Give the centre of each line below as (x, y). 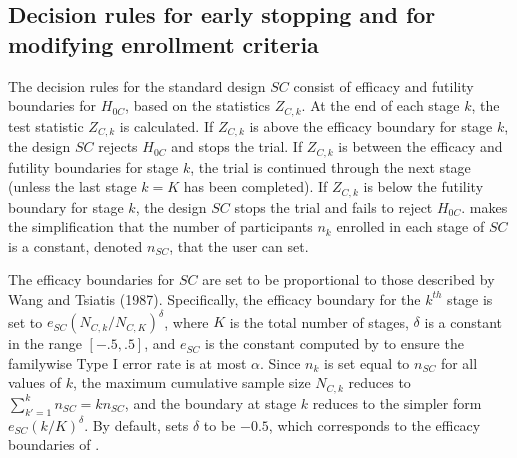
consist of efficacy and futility (383, 85)
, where (186, 321)
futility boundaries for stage (93, 166)
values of (34, 382)
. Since (280, 362)
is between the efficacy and (420, 146)
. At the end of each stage (380, 105)
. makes (484, 206)
